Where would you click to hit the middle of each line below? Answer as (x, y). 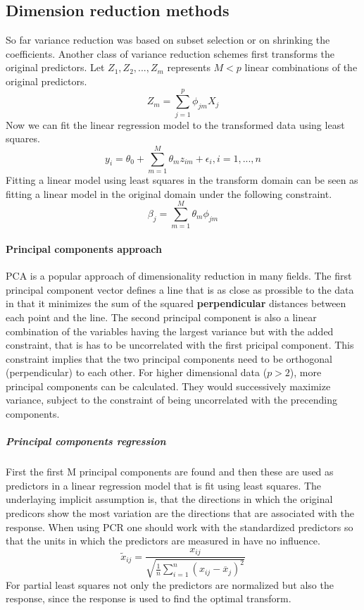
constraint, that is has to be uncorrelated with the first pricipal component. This (180, 345)
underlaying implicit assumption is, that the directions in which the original (169, 499)
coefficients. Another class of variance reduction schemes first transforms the (170, 53)
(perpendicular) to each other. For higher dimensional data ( (137, 372)
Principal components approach (84, 248)
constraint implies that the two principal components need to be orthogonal (169, 358)
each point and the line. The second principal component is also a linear (161, 317)
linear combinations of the (301, 67)
